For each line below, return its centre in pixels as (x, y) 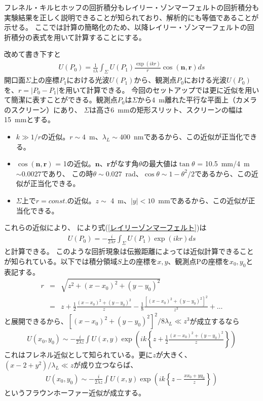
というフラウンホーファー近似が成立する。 (75, 392)
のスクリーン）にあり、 (43, 109)
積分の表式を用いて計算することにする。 (78, 37)
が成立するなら (215, 321)
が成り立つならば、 (106, 364)
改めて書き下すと (32, 54)
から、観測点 (155, 80)
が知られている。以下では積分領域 (61, 261)
